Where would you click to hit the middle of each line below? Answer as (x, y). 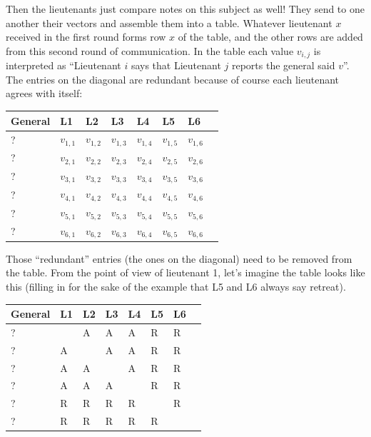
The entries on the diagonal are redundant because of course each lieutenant (173, 79)
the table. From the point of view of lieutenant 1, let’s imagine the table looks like (185, 272)
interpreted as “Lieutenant (63, 65)
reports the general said (283, 65)
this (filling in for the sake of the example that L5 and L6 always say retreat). (176, 287)
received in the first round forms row (86, 37)
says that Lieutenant (176, 65)
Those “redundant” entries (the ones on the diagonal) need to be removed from (179, 258)
